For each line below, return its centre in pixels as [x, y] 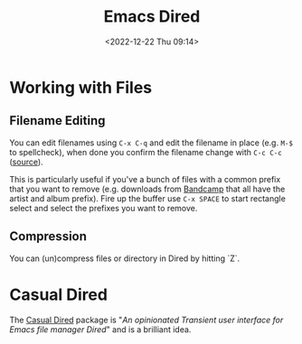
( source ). [26, 162]
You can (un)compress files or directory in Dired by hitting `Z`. [125, 258]
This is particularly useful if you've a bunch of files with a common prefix [145, 179]
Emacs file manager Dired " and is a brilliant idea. [100, 329]
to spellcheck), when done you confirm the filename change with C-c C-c [146, 152]
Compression [48, 237]
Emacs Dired [152, 17]
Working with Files [80, 87]
